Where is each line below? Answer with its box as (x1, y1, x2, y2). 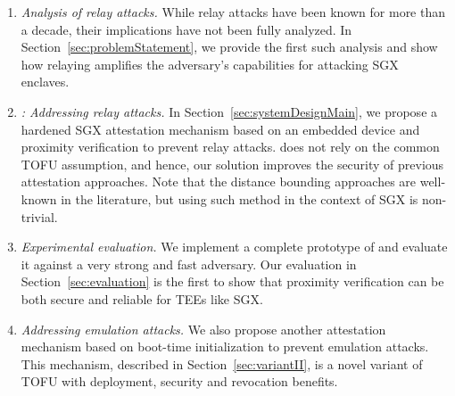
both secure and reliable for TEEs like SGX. (21, 289, 263, 308)
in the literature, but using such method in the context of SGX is (61, 189, 418, 208)
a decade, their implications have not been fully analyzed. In (21, 20, 352, 38)
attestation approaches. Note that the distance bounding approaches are (21, 172, 417, 191)
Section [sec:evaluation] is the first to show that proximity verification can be (21, 272, 444, 291)
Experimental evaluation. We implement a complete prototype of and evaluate (21, 237, 448, 256)
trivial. (21, 207, 58, 226)
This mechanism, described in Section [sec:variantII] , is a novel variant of (21, 354, 423, 373)
